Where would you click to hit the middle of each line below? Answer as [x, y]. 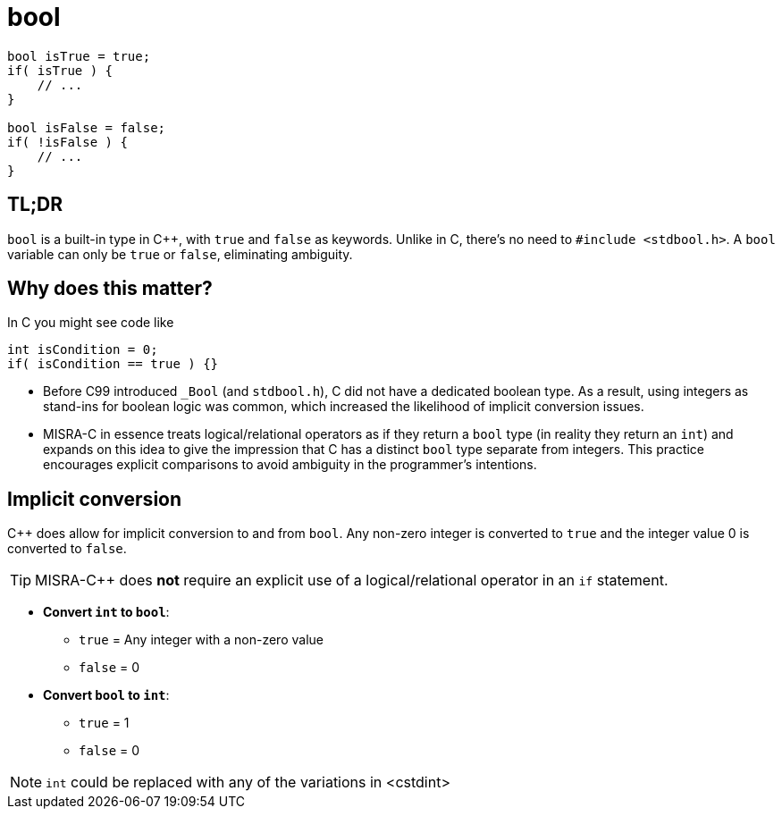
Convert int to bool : [106, 612]
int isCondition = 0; [83, 350]
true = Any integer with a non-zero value [201, 640]
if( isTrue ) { [60, 70]
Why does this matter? [110, 289]
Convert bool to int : [106, 695]
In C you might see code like [91, 323]
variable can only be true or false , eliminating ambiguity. [180, 254]
